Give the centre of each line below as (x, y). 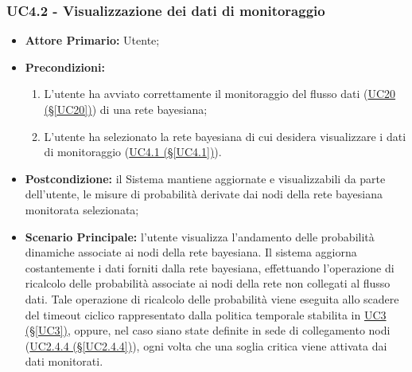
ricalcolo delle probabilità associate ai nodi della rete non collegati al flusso (208, 283)
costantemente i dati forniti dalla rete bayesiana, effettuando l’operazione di (210, 267)
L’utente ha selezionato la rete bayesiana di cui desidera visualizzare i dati (225, 136)
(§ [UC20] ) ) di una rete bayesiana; (126, 109)
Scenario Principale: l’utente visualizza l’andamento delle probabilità (200, 236)
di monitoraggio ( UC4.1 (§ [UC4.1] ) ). (133, 152)
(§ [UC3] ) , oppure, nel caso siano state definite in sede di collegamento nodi (208, 330)
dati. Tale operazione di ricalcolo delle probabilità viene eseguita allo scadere (212, 298)
